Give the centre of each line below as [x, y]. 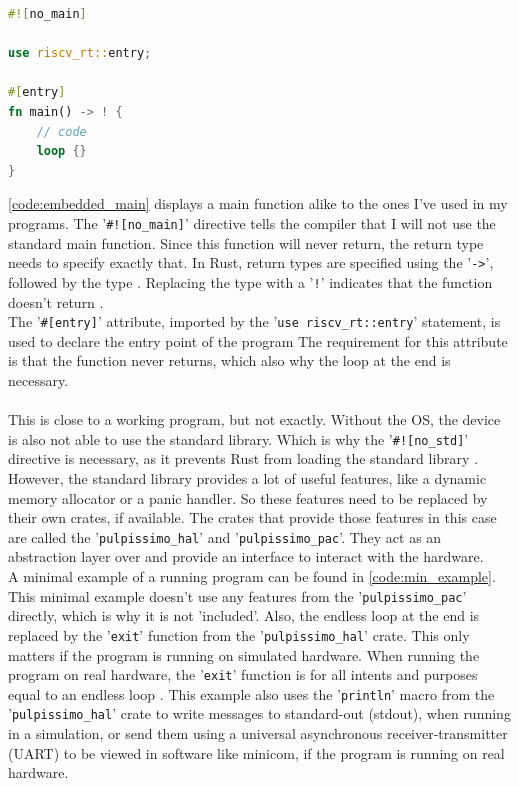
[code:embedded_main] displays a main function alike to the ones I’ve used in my [258, 203]
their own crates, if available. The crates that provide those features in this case [252, 517]
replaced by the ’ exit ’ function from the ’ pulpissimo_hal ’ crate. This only [239, 634]
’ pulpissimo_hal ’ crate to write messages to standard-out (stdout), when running [259, 713]
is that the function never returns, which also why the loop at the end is [229, 360]
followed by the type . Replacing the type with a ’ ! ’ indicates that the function [250, 281]
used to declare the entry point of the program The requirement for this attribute [258, 340]
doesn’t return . [56, 301]
